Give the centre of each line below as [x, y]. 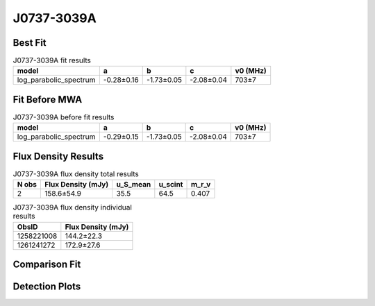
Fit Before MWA [48, 100]
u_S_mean [134, 185]
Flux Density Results [58, 156]
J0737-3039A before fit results [64, 117]
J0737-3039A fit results [52, 60]
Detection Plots [47, 287]
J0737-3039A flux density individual [72, 207]
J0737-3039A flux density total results [76, 174]
